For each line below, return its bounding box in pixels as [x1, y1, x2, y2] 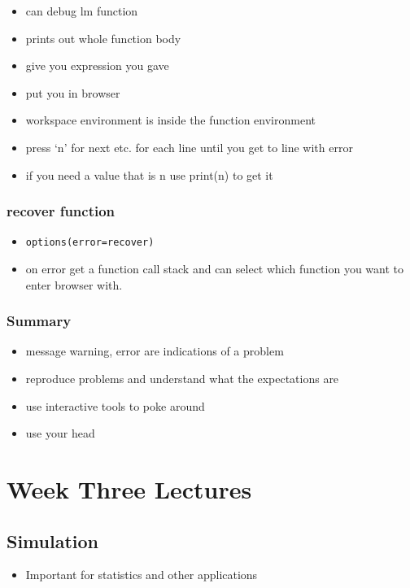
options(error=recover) [25, 237, 155, 249]
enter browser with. [25, 276, 123, 293]
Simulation [7, 528, 99, 553]
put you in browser [25, 84, 120, 101]
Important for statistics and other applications [25, 566, 258, 583]
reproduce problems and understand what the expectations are [25, 370, 339, 387]
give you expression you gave [25, 57, 169, 74]
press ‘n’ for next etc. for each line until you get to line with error [25, 138, 353, 155]
